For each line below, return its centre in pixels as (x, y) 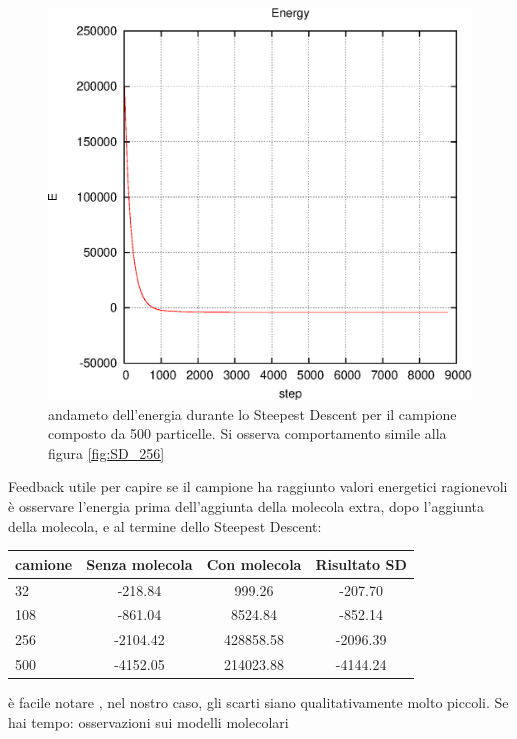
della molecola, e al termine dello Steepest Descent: (165, 525)
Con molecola (254, 563)
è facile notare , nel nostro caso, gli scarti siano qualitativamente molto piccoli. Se (258, 702)
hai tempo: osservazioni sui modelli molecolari (148, 721)
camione (44, 563)
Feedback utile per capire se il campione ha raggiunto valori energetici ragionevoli (258, 486)
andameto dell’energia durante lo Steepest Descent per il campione (252, 413)
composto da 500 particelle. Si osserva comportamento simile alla (247, 433)
